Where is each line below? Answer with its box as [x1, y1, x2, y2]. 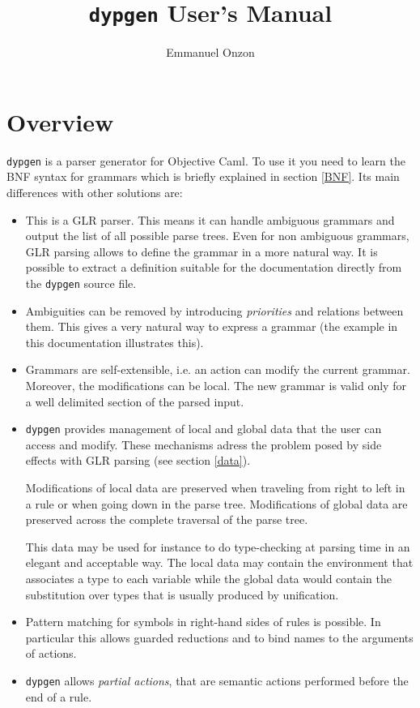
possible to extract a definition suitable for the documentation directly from [25, 259, 402, 276]
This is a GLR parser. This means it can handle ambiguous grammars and [25, 211, 395, 228]
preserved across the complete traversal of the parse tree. [25, 511, 308, 528]
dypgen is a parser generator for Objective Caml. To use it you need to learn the [6, 152, 405, 169]
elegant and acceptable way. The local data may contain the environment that [25, 554, 414, 571]
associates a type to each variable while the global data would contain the [25, 570, 392, 587]
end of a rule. [25, 688, 92, 705]
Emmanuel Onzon [166, 44, 255, 61]
